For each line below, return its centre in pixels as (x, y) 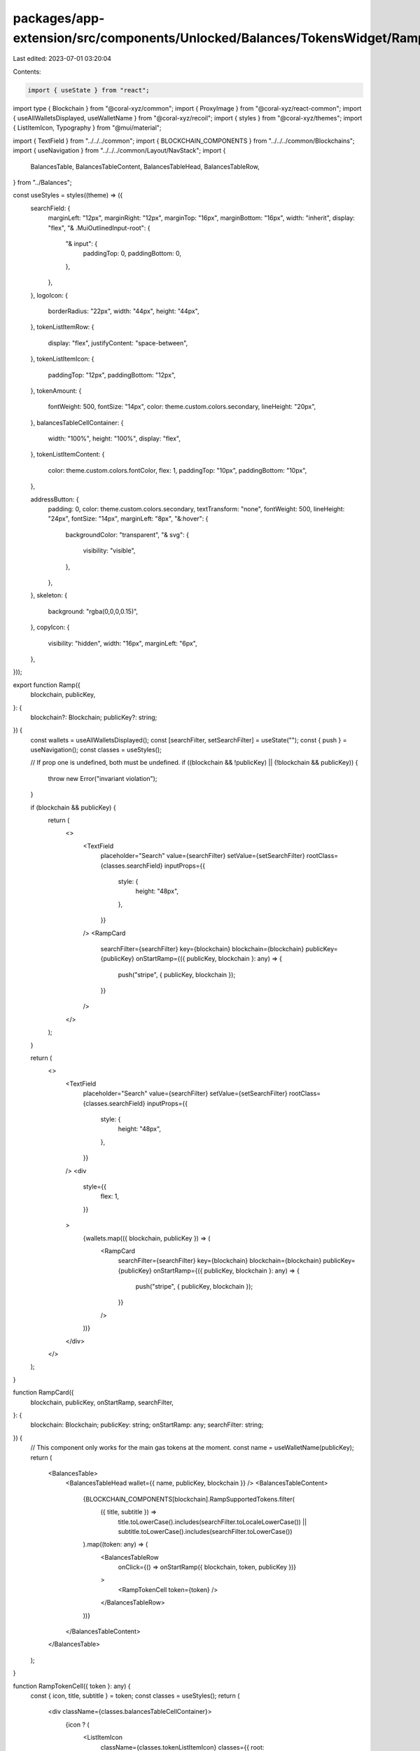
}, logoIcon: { (49, 295)
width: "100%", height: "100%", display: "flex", (114, 438)
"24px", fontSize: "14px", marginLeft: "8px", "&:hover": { (128, 519)
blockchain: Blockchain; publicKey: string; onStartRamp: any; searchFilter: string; (147, 1425)
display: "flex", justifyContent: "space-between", (118, 342)
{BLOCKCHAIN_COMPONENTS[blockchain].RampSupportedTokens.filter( (189, 1499)
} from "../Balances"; (43, 183)
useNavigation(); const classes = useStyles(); (96, 750)
